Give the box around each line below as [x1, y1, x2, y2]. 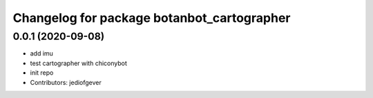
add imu [30, 49, 53, 58]
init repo [30, 69, 54, 77]
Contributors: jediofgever [30, 78, 102, 86]
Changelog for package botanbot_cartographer [12, 10, 291, 25]
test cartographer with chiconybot [30, 59, 128, 67]
